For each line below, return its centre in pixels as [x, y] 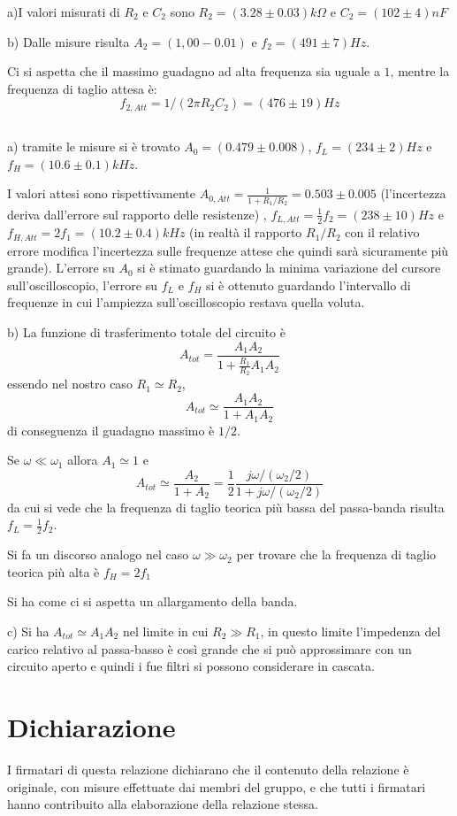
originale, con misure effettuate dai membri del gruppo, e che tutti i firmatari [217, 786]
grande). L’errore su [61, 268]
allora [83, 460]
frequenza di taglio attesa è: [82, 88]
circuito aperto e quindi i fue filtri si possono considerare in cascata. [191, 666]
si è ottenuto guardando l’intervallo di [308, 285]
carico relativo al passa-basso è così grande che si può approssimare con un [209, 648]
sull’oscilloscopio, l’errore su [82, 285]
